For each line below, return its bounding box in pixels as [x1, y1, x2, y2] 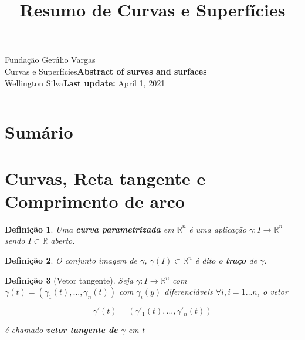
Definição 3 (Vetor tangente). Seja [5, 274, 134, 286]
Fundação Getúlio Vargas [5, 53, 96, 66]
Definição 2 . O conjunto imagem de [5, 254, 137, 267]
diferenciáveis [164, 285, 213, 298]
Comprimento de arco [5, 188, 185, 213]
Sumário [5, 120, 73, 144]
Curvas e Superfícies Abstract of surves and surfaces [5, 65, 207, 77]
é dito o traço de [195, 254, 257, 267]
